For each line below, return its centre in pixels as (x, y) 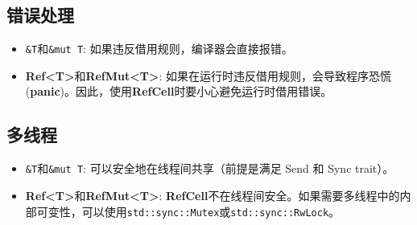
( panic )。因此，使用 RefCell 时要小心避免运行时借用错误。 (179, 91)
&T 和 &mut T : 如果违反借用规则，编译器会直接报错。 (159, 49)
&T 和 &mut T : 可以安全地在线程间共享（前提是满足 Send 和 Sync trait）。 (210, 168)
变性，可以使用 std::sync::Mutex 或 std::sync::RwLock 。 (194, 211)
